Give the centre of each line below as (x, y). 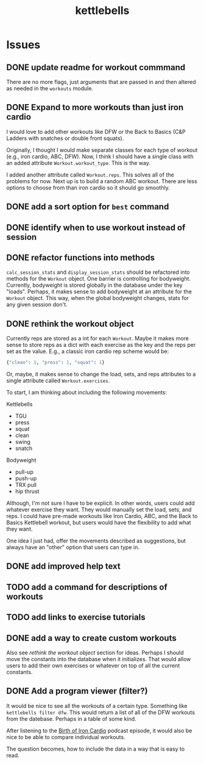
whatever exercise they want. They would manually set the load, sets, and (99, 510)
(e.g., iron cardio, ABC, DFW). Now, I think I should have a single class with (100, 156)
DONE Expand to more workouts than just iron (95, 107)
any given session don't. (37, 304)
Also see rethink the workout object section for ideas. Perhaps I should (95, 653)
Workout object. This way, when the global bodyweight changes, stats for (98, 298)
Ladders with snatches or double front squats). (65, 138)
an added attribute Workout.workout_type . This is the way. (79, 163)
